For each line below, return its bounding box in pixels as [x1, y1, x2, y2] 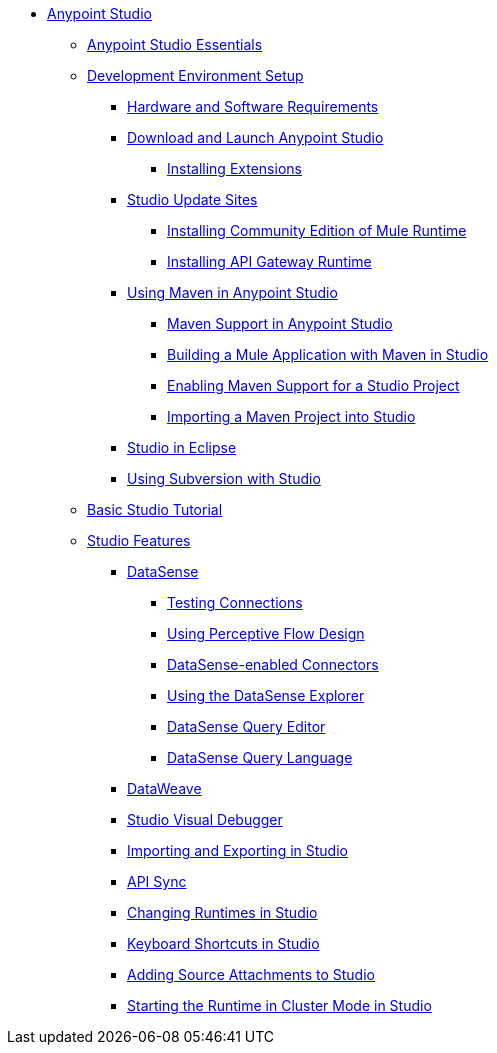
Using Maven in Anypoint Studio [127, 284, 338, 301]
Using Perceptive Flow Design [167, 625, 365, 642]
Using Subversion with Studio [127, 470, 321, 487]
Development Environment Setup [87, 67, 304, 84]
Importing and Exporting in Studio [127, 842, 348, 859]
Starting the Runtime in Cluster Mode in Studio [127, 997, 432, 1014]
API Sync [127, 873, 187, 890]
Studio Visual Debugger [127, 811, 283, 828]
